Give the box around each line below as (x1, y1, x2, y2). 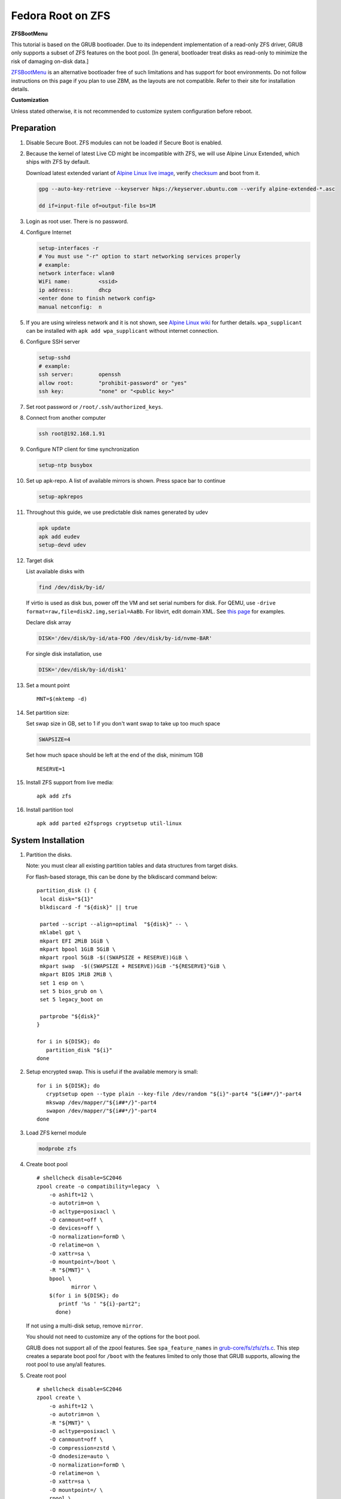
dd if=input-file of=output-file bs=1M (38, 202, 156, 209)
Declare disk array (26, 619, 71, 626)
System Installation (11, 835, 85, 845)
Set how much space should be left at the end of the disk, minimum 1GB (26, 751, 203, 758)
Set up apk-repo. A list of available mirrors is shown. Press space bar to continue (26, 477, 226, 484)
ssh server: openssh (38, 371, 121, 378)
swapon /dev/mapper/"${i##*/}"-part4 (45, 1107, 157, 1114)
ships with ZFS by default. (26, 158, 90, 165)
